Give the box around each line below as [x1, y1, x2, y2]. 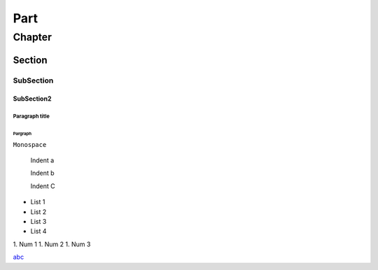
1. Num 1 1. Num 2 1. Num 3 [13, 240, 91, 248]
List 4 [30, 227, 47, 236]
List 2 [30, 207, 47, 216]
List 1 [30, 198, 45, 206]
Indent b [30, 169, 55, 178]
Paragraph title [13, 113, 50, 120]
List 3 [30, 217, 47, 225]
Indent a [30, 156, 55, 164]
